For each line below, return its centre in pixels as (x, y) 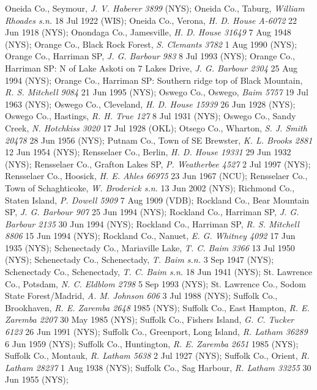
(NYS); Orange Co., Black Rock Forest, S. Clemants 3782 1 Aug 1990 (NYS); (151, 44)
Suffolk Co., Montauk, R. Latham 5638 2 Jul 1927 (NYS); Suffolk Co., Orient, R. (157, 355)
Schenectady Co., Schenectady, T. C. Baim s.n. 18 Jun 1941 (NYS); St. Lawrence (158, 272)
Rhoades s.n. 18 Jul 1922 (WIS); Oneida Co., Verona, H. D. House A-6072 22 (151, 20)
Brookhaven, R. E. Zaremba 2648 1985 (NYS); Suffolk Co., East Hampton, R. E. (157, 307)
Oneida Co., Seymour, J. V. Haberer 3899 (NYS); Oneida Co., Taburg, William (155, 8)
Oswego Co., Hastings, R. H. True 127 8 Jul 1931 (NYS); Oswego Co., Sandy (151, 116)
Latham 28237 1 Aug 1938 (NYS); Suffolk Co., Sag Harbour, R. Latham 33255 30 (158, 367)
